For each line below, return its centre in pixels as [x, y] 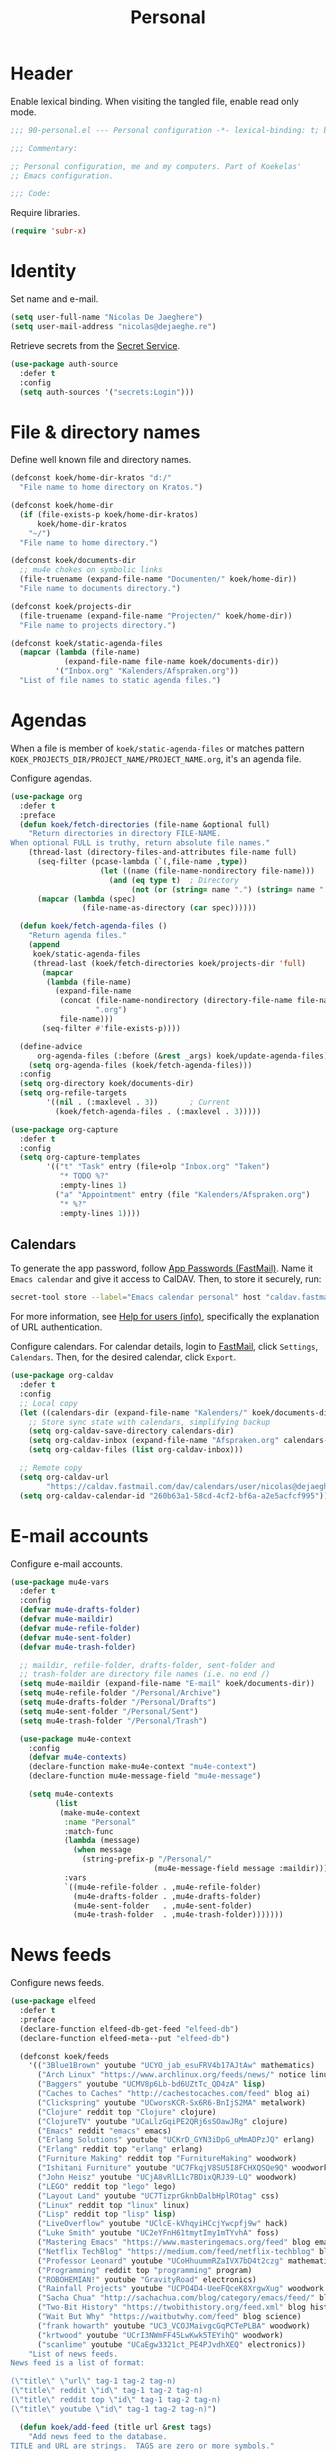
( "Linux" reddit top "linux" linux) [113, 2205]
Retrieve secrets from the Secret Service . [95, 345]
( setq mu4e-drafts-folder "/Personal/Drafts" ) [118, 1702]
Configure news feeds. [57, 1983]
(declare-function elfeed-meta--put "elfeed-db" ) [124, 2038]
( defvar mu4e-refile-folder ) [80, 1628]
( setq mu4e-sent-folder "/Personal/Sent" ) [109, 1711]
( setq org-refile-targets [73, 1093]
